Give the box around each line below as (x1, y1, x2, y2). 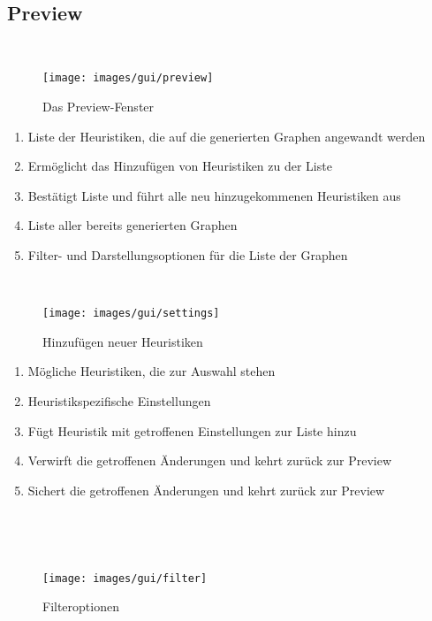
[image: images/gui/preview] (42, 72, 214, 85)
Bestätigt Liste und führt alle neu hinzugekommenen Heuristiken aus (27, 186, 401, 204)
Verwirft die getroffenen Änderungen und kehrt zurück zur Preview (27, 451, 392, 470)
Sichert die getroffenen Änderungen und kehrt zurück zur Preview (27, 480, 385, 499)
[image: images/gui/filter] (42, 571, 208, 585)
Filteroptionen (42, 597, 119, 616)
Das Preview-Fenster (42, 97, 155, 116)
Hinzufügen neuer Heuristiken (42, 332, 203, 350)
